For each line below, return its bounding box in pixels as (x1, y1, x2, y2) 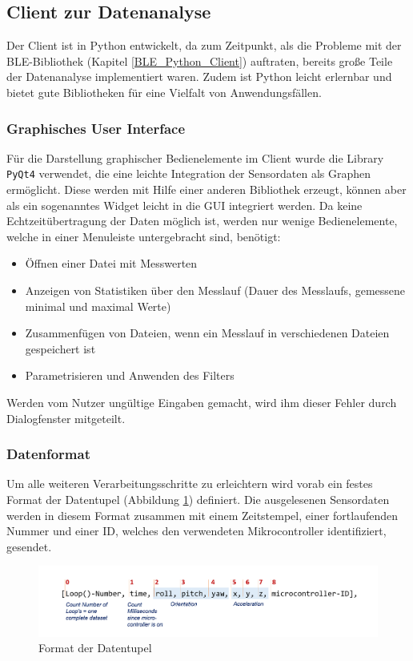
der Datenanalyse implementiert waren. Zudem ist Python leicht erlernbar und (6, 68, 392, 85)
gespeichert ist (25, 340, 96, 357)
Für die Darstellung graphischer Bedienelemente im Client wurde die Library (6, 149, 384, 166)
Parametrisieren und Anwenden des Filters (25, 367, 235, 384)
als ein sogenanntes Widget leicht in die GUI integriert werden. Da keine (6, 196, 363, 213)
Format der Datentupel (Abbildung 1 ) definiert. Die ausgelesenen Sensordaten (6, 490, 390, 507)
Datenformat (6, 444, 90, 464)
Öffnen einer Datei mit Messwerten (25, 255, 198, 272)
